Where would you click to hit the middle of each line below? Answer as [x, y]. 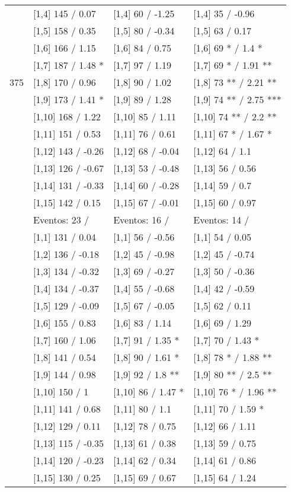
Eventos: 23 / [61, 220]
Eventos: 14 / [221, 220]
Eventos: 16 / [141, 220]
